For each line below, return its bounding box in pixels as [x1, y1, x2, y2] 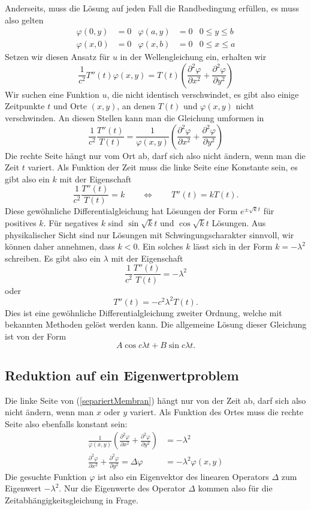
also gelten [5, 13, 44, 26]
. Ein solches [137, 240, 183, 253]
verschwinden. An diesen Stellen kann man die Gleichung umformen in [5, 112, 264, 124]
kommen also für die [198, 482, 273, 494]
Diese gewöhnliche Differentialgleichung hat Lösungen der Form [5, 205, 238, 217]
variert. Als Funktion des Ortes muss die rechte [129, 406, 303, 418]
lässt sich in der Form [193, 240, 273, 253]
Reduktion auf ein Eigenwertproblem [5, 365, 239, 384]
